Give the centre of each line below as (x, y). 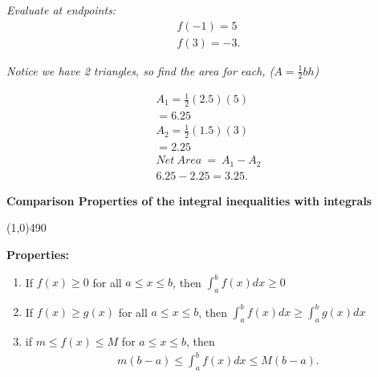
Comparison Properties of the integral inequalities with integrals (189, 200)
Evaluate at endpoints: (61, 10)
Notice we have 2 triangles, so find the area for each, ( (140, 70)
